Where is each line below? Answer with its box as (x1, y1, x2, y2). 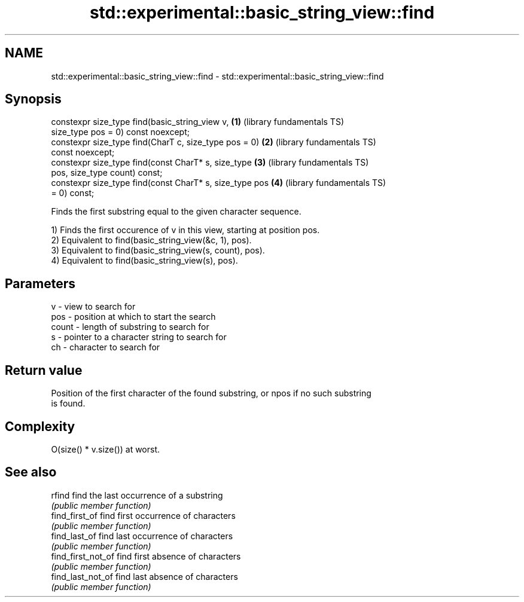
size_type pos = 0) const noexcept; (51, 127, 190, 137)
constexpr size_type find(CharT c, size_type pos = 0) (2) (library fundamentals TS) (51, 137, 376, 148)
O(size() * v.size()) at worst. (51, 444, 160, 454)
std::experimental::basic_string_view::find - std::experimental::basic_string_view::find (51, 71, 384, 81)
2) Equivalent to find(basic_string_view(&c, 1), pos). (51, 235, 252, 246)
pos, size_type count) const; (51, 167, 163, 178)
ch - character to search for (51, 342, 160, 353)
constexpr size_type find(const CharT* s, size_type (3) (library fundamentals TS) (51, 157, 369, 168)
